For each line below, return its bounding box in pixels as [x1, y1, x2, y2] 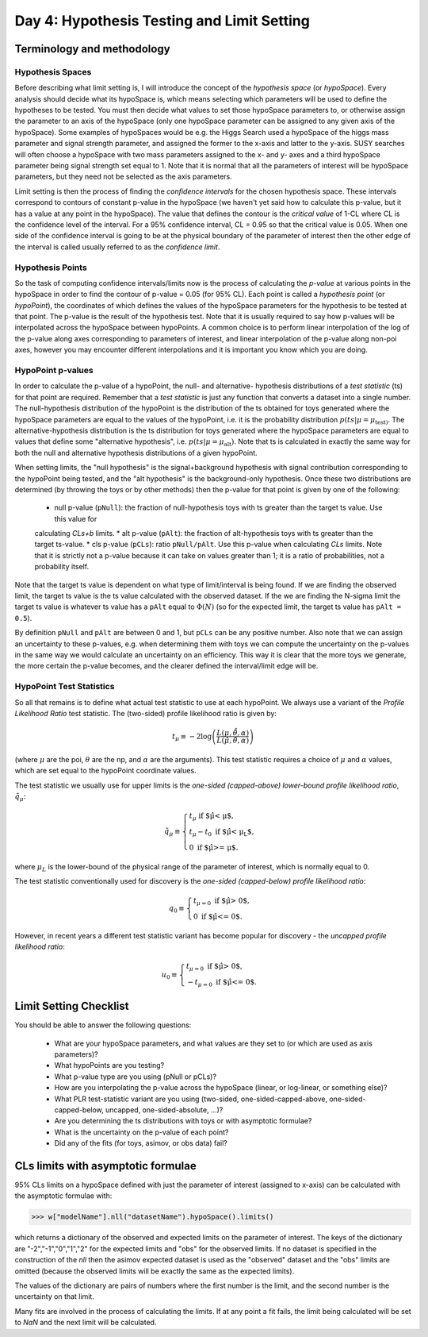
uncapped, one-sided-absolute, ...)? [105, 1105, 224, 1115]
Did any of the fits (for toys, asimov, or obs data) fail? [54, 1139, 227, 1148]
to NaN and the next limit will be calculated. [14, 1318, 157, 1327]
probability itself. [34, 562, 90, 572]
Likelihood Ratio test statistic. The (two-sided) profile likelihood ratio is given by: [14, 708, 277, 718]
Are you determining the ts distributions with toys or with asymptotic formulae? [54, 1116, 312, 1126]
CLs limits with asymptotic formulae [14, 1159, 197, 1173]
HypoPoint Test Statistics [14, 681, 115, 692]
